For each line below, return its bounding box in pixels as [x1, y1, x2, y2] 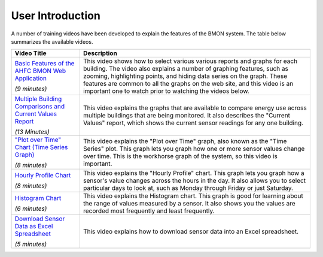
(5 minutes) [14, 240, 47, 249]
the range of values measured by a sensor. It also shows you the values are [83, 199, 295, 208]
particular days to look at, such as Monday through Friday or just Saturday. [83, 184, 293, 192]
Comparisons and [14, 102, 65, 111]
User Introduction [11, 9, 101, 22]
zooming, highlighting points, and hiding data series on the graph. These [83, 72, 287, 80]
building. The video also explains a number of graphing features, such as [83, 65, 288, 73]
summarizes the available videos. [11, 38, 93, 45]
